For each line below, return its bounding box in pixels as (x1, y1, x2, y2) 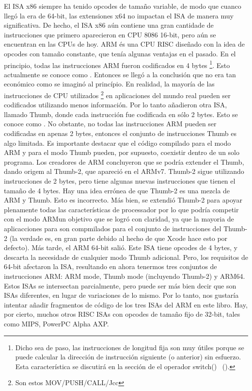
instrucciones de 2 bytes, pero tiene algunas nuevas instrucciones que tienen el (4, 176, 236, 186)
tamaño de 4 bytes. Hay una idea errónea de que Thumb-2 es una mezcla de (4, 185, 230, 195)
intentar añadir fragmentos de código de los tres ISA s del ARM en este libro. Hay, (4, 299, 248, 309)
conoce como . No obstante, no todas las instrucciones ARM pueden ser (4, 119, 217, 129)
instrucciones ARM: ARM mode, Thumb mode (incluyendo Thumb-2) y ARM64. (4, 271, 245, 281)
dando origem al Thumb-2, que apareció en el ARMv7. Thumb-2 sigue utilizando (4, 166, 244, 176)
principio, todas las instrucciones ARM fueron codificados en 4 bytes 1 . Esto (4, 58, 230, 70)
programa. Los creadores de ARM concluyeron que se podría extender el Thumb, (4, 156, 244, 167)
